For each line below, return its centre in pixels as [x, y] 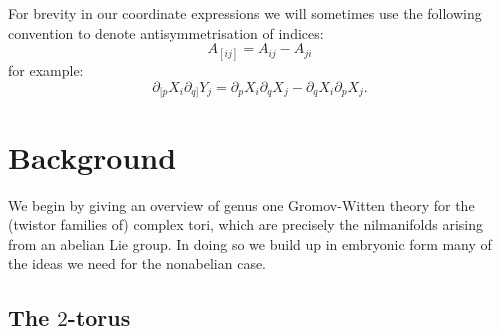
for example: [46, 70]
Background [92, 156]
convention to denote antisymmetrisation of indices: [166, 32]
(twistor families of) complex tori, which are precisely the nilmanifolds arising [246, 224]
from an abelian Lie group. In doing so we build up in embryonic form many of [250, 243]
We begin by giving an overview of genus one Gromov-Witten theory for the [241, 204]
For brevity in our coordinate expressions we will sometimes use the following [245, 13]
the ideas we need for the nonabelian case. [137, 263]
